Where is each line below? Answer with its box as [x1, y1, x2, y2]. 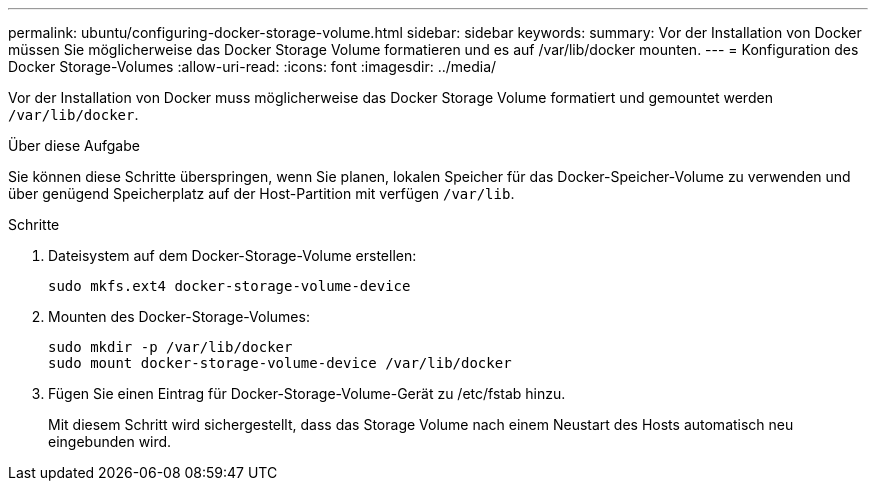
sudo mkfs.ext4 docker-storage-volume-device [48, 278, 411, 294]
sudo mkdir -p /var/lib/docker [48, 339, 293, 355]
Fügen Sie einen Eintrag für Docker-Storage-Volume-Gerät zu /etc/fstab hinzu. [48, 385, 566, 402]
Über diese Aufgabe [8, 137, 140, 154]
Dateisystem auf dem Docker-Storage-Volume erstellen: [48, 247, 417, 264]
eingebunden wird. [48, 433, 172, 450]
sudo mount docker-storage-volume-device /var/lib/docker [48, 355, 512, 371]
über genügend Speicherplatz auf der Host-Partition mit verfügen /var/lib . [8, 185, 515, 202]
